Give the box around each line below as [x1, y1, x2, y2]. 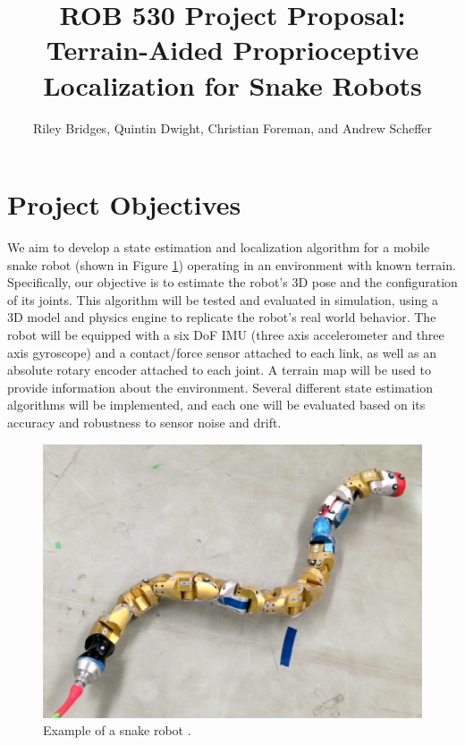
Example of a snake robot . [43, 721, 191, 740]
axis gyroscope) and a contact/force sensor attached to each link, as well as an [7, 343, 437, 361]
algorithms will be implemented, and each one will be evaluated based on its [7, 395, 426, 414]
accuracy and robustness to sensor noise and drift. [7, 412, 282, 431]
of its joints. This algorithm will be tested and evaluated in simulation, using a [7, 290, 438, 309]
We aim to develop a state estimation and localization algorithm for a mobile [7, 238, 430, 257]
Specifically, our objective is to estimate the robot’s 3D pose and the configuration [7, 273, 458, 292]
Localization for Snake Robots [43, 66, 422, 103]
